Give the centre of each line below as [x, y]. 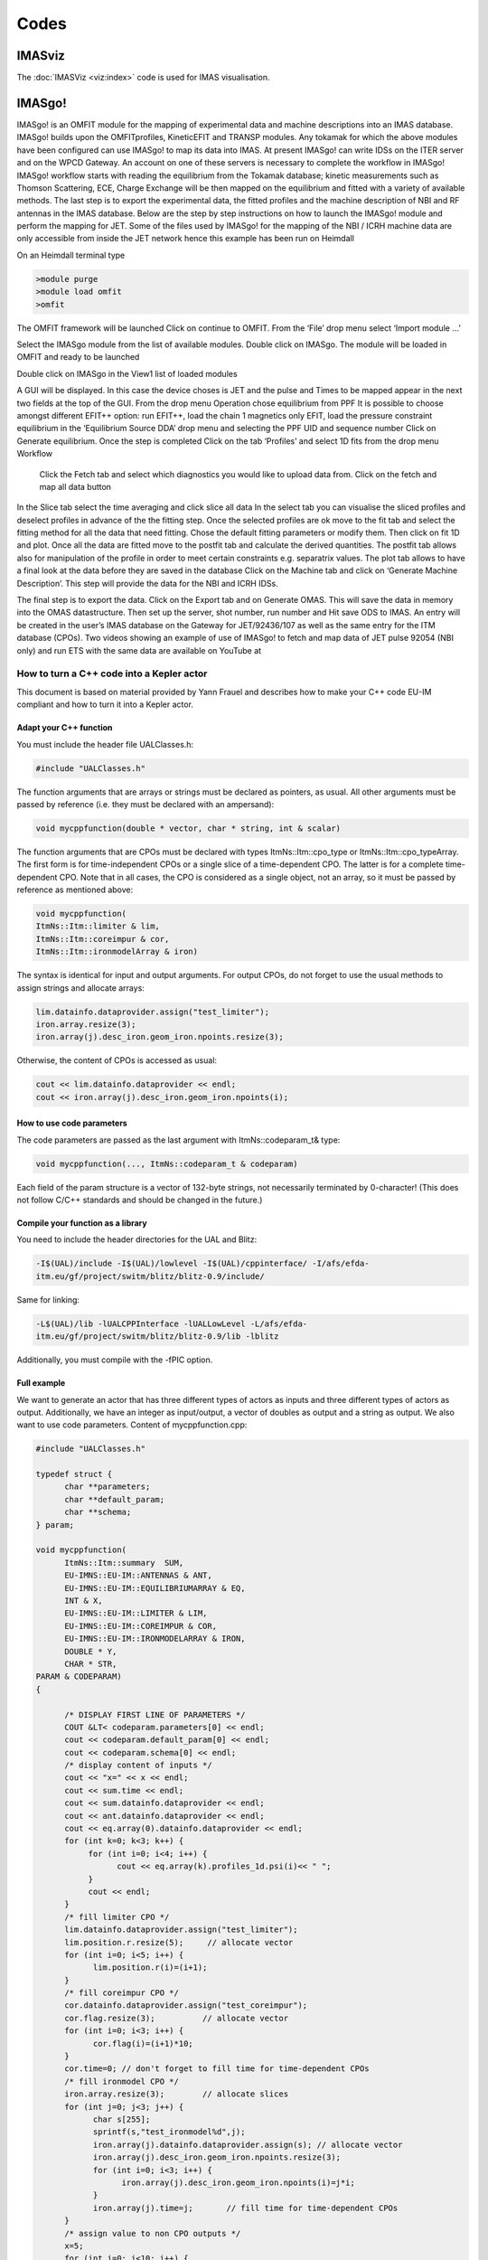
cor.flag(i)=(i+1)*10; [143, 2043]
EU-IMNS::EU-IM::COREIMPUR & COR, [141, 1626]
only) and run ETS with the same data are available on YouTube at [139, 650]
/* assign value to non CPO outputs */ [153, 2233]
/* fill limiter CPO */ [117, 1917]
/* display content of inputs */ [138, 1766]
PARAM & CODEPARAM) [79, 1676]
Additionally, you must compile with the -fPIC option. [115, 1360]
